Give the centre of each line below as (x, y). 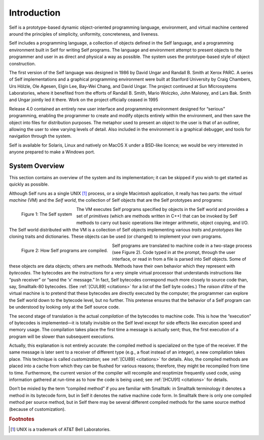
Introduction (35, 13)
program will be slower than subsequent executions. (62, 336)
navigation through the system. (40, 136)
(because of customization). (37, 409)
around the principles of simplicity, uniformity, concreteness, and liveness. (84, 34)
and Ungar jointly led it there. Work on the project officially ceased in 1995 (84, 100)
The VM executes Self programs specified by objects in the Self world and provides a (162, 209)
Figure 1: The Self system (47, 214)
